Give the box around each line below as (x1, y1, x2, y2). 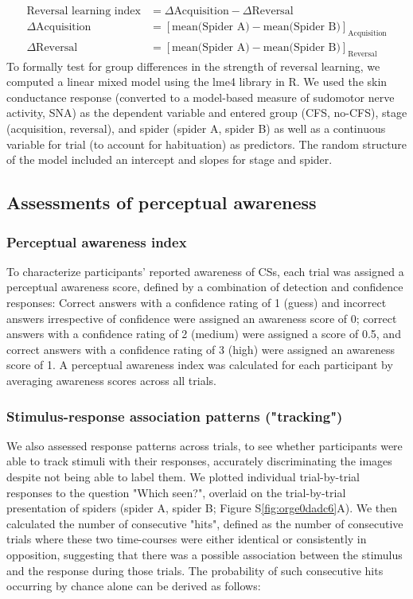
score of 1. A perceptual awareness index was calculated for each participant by (6, 356, 393, 373)
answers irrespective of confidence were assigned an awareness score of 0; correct (6, 309, 397, 326)
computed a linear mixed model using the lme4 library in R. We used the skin (6, 73, 388, 90)
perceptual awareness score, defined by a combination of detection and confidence (6, 278, 403, 295)
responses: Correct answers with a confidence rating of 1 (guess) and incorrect (6, 294, 387, 311)
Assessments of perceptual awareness (6, 190, 317, 215)
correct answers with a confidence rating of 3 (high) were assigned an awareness (6, 340, 395, 357)
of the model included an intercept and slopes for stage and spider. (6, 151, 333, 168)
